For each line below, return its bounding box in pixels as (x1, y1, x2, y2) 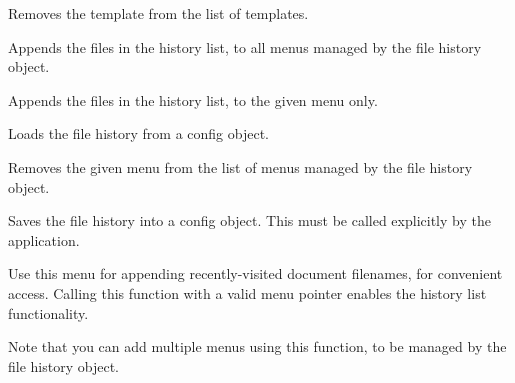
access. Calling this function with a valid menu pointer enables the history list (8, 282, 487, 303)
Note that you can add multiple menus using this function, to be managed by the (8, 336, 507, 357)
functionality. (8, 302, 89, 323)
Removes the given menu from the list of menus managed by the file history (8, 156, 473, 177)
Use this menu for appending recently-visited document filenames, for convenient (8, 263, 503, 284)
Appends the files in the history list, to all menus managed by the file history (8, 36, 482, 57)
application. (8, 229, 80, 250)
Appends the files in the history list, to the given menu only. (8, 89, 378, 110)
